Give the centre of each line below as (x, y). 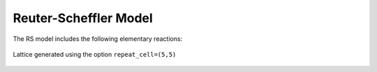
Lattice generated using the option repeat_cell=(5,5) (95, 54)
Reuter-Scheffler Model (83, 18)
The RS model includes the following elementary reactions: (98, 39)
